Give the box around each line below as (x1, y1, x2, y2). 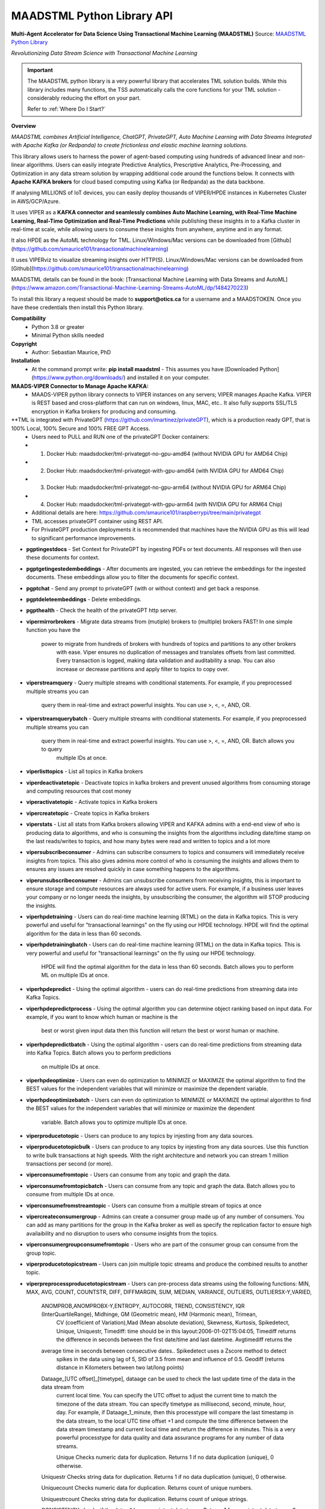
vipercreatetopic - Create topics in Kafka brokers (26, 809, 150, 817)
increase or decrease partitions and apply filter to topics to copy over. (56, 665, 229, 672)
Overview (11, 122, 36, 129)
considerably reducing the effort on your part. (27, 94, 141, 101)
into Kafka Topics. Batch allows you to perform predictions (26, 1049, 172, 1056)
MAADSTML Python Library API (11, 9, 173, 22)
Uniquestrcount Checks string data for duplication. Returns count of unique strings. (41, 1495, 248, 1502)
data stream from (41, 1383, 84, 1391)
